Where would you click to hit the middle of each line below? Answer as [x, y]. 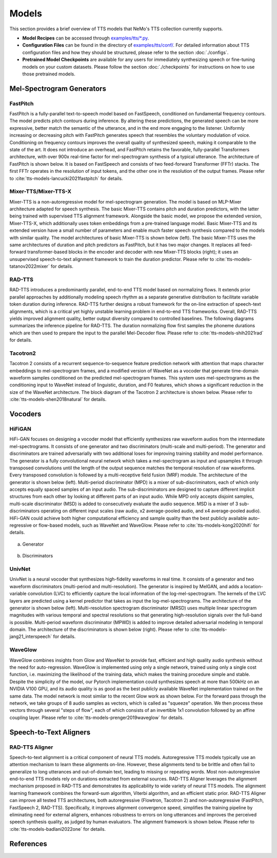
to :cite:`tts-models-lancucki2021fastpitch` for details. [66, 178]
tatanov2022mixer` [29, 266]
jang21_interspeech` [31, 636]
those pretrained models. [49, 74]
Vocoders [25, 414]
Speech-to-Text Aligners [50, 732]
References [28, 844]
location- [254, 586]
